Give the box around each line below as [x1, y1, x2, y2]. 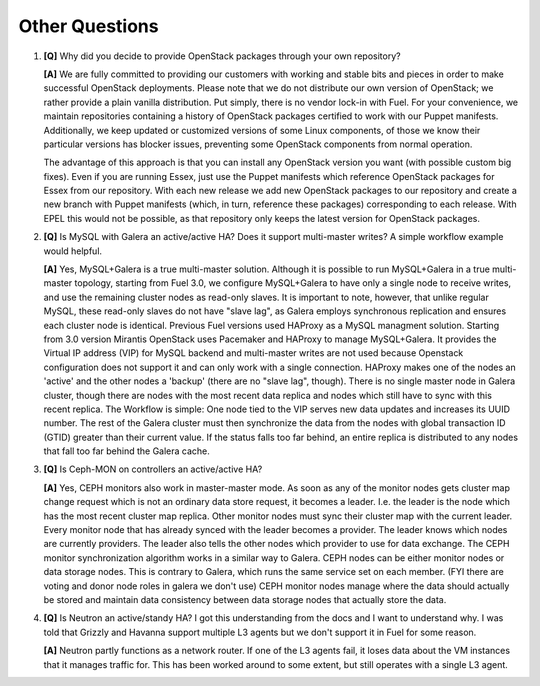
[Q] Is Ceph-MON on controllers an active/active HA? [43, 463, 263, 475]
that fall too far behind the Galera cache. [43, 445, 210, 457]
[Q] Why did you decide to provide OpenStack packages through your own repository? [43, 50, 401, 62]
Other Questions [18, 15, 159, 37]
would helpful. [43, 245, 103, 257]
